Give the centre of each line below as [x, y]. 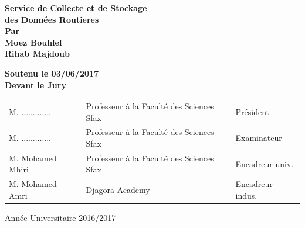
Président [252, 111]
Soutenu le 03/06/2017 [52, 73]
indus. [246, 195]
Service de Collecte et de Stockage [76, 8]
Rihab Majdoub [37, 53]
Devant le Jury [35, 84]
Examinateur [259, 138]
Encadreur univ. [265, 163]
